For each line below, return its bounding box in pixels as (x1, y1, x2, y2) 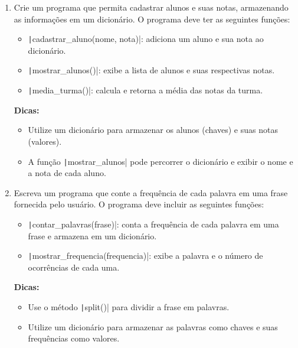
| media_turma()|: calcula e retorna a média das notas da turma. (28, 84, 263, 96)
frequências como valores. (28, 332, 120, 344)
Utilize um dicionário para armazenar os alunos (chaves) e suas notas (28, 123, 278, 136)
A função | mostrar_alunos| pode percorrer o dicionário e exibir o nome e (28, 155, 293, 167)
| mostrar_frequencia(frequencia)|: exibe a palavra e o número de (28, 249, 263, 262)
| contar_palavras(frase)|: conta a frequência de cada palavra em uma (28, 217, 279, 230)
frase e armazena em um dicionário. (28, 229, 157, 242)
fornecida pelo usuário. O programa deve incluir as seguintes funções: (14, 198, 264, 210)
